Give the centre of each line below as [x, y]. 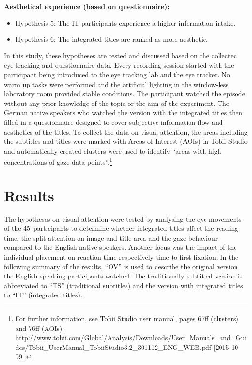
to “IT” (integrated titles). [43, 295]
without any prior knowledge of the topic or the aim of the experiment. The [117, 103]
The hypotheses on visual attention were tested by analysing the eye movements [123, 218]
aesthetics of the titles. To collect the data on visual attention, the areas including [126, 131]
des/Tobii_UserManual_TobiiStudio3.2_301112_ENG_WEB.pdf [113, 347]
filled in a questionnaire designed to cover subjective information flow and [113, 122]
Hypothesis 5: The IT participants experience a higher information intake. [125, 23]
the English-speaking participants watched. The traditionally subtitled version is [123, 276]
